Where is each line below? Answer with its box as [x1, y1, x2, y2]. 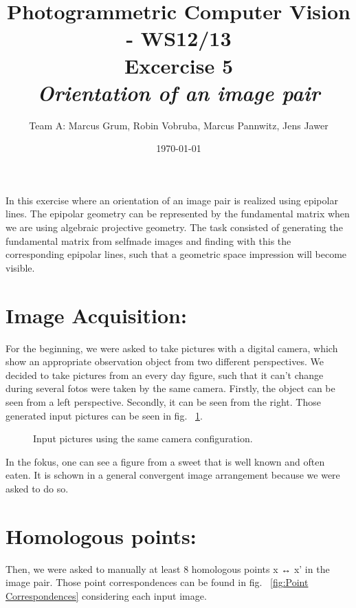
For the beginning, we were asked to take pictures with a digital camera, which [5, 340, 338, 355]
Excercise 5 [124, 51, 234, 79]
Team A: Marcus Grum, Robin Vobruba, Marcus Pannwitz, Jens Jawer [29, 118, 329, 132]
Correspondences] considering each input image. [5, 588, 207, 602]
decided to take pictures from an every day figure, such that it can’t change [5, 367, 324, 382]
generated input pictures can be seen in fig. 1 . [5, 408, 203, 422]
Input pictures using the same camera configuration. [33, 431, 253, 446]
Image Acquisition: [5, 301, 187, 329]
